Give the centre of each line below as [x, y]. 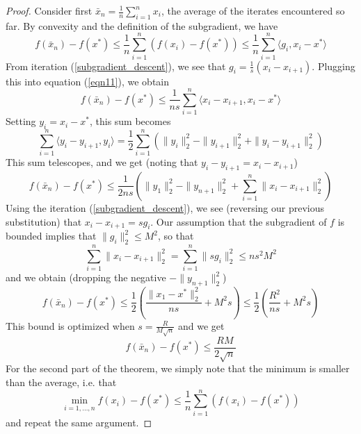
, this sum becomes [130, 121]
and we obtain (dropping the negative [86, 277]
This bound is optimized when [70, 325]
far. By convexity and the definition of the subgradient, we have [142, 25]
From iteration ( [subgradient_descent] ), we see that [116, 66]
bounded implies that [51, 236]
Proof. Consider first [49, 10]
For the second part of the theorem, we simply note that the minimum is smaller [178, 368]
